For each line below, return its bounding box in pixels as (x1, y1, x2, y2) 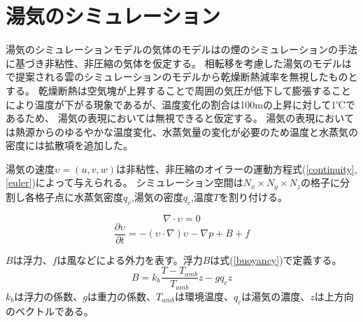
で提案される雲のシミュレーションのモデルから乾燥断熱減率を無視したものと (6, 69, 358, 84)
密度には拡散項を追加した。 (6, 138, 133, 153)
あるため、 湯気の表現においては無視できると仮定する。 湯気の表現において (6, 111, 354, 125)
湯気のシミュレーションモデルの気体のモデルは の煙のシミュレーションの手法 (6, 42, 357, 57)
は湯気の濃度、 (241, 288, 311, 303)
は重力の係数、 (87, 288, 156, 303)
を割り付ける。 (219, 189, 288, 204)
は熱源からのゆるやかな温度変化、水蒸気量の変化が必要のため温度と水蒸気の (6, 124, 358, 139)
